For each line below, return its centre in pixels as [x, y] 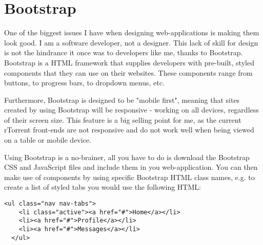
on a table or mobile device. [48, 140]
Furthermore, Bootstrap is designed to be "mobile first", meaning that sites [122, 99]
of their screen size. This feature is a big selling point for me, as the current [123, 119]
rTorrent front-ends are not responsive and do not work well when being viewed [129, 130]
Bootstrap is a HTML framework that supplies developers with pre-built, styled [129, 62]
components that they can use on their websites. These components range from [128, 72]
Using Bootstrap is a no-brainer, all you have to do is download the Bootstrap [127, 157]
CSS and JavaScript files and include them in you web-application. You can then [131, 167]
